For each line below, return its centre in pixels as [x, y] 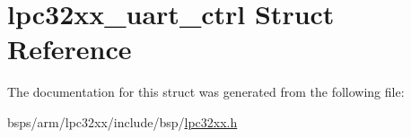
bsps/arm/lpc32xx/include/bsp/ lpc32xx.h [122, 121]
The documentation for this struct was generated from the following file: [206, 92]
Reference [70, 49]
